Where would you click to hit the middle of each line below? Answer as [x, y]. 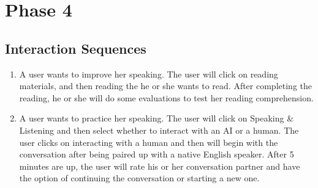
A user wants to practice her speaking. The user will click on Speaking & [157, 118]
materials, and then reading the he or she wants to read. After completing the [165, 86]
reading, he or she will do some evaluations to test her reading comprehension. [166, 97]
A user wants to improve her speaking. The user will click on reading [149, 74]
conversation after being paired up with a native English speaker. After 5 [157, 154]
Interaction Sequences [76, 48]
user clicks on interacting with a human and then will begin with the [149, 142]
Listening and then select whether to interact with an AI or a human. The [159, 130]
